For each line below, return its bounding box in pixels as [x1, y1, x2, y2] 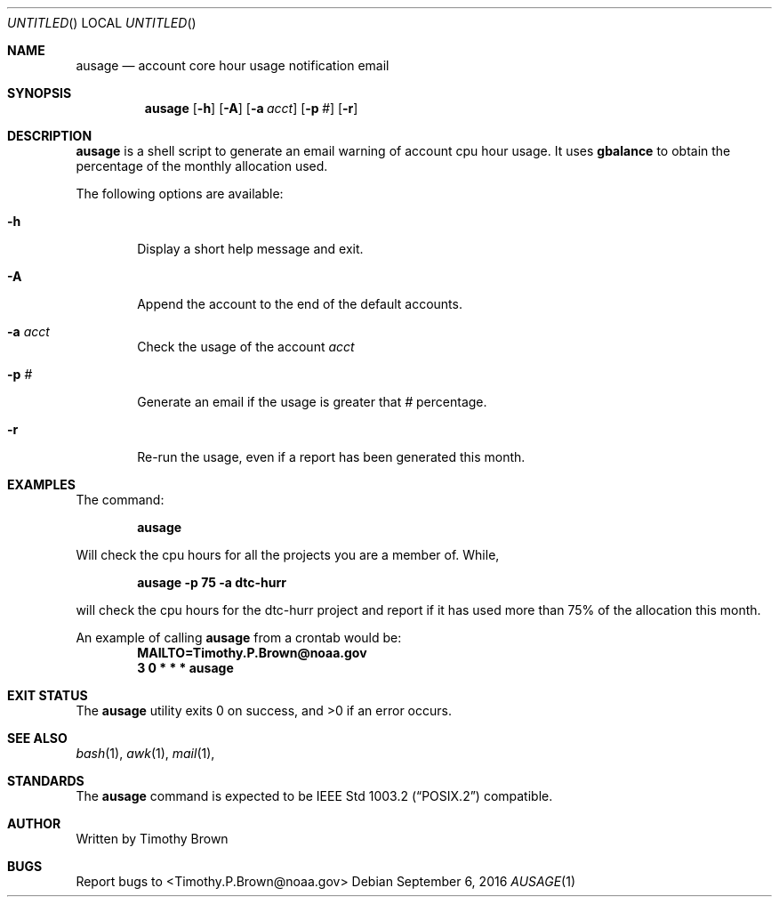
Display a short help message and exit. [137, 241, 364, 256]
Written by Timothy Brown [76, 831, 229, 846]
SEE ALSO [7, 730, 68, 746]
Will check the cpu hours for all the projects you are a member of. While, [76, 547, 500, 562]
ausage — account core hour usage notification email [76, 58, 389, 73]
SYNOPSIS [7, 85, 72, 101]
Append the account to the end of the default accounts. [137, 296, 462, 311]
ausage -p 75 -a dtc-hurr [137, 575, 286, 590]
